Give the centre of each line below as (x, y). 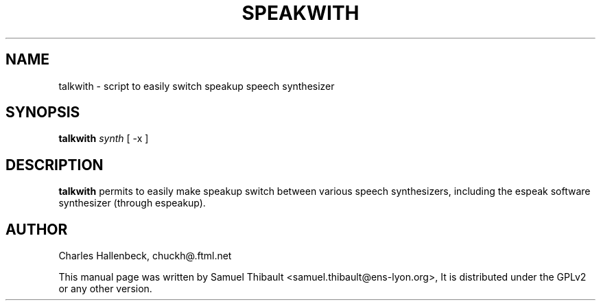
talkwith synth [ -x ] (104, 139)
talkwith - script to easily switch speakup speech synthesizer (197, 86)
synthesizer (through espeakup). (132, 203)
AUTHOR (37, 229)
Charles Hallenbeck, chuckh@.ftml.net (145, 256)
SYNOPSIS (43, 113)
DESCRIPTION (55, 165)
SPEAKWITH (300, 13)
